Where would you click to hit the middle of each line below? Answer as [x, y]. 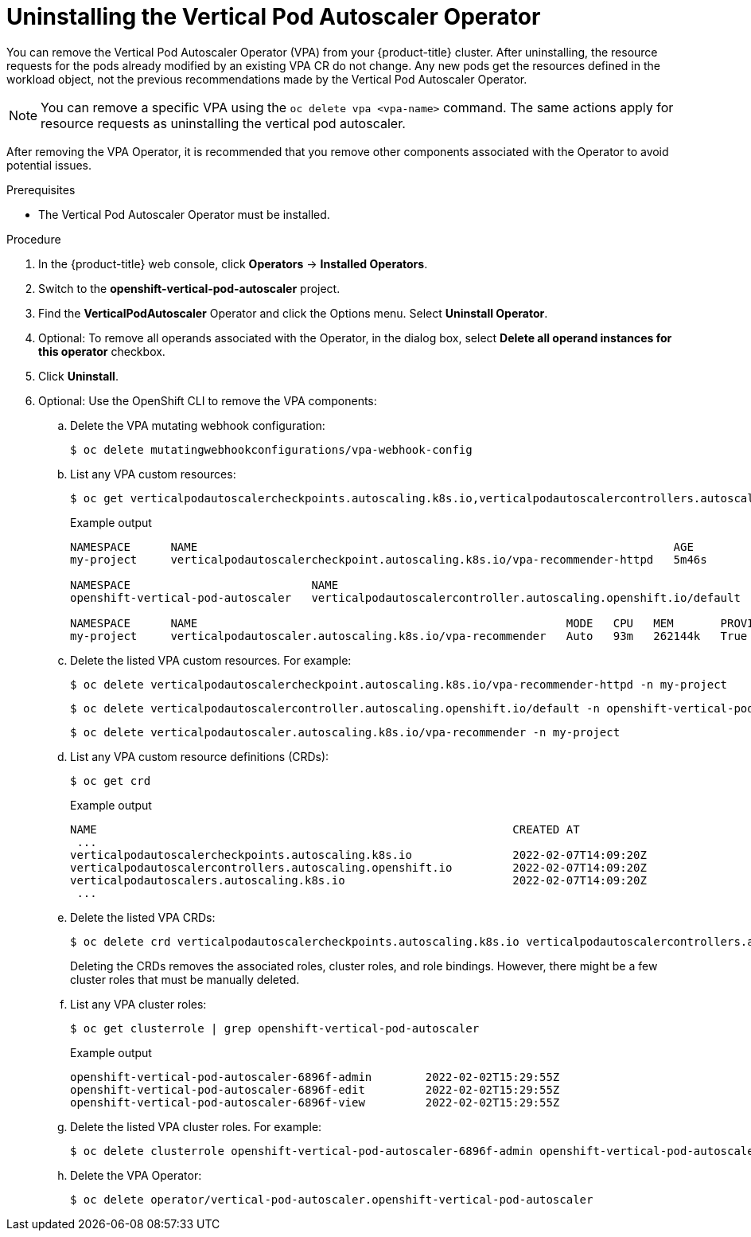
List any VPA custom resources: [153, 474]
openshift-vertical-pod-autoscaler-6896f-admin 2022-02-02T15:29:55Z [315, 1077]
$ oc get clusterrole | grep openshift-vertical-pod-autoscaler [275, 1028]
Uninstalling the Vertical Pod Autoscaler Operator [274, 17]
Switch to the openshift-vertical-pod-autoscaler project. [189, 288]
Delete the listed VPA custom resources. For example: [211, 660]
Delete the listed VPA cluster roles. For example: [196, 1126]
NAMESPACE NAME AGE [382, 546]
